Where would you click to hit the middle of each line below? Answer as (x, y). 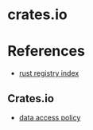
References (46, 51)
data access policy (50, 117)
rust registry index (49, 73)
